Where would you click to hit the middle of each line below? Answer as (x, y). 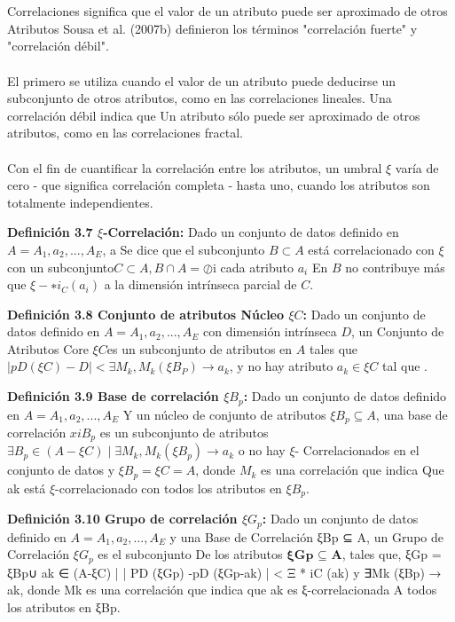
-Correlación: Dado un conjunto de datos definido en (251, 232)
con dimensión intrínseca (270, 331)
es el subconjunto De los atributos (190, 554)
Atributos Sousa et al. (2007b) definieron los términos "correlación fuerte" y (212, 28)
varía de (417, 167)
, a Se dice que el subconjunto (184, 249)
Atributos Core (48, 348)
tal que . (405, 366)
